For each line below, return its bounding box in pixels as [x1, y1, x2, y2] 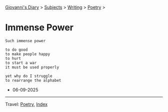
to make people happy [5, 51, 50, 57]
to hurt [5, 56, 21, 61]
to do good [5, 47, 28, 52]
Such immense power [5, 38, 46, 43]
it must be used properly [5, 65, 59, 70]
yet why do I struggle [5, 73, 52, 78]
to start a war [5, 60, 37, 65]
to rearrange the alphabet [5, 78, 61, 83]
